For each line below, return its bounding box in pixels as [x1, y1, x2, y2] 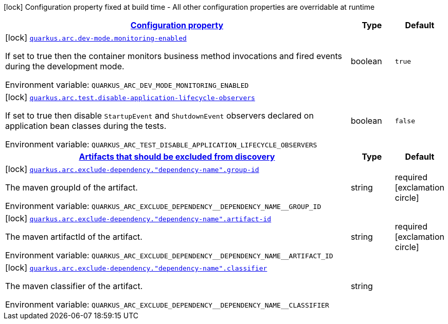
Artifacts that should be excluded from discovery [79, 151, 275, 162]
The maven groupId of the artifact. [5, 182, 138, 193]
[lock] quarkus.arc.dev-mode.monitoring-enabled [5, 32, 187, 43]
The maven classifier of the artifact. [5, 281, 143, 291]
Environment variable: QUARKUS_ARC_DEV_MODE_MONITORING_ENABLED [5, 80, 249, 90]
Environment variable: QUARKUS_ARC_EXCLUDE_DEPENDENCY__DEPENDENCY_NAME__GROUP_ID [5, 201, 321, 211]
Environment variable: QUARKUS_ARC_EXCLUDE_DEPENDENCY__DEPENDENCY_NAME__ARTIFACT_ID [5, 250, 333, 260]
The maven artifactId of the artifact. [5, 232, 142, 242]
